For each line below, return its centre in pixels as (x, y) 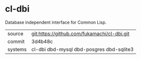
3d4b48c (42, 41)
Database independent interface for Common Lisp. (56, 22)
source (15, 33)
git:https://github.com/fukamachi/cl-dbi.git (80, 33)
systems (17, 49)
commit (16, 41)
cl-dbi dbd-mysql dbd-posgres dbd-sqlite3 (82, 49)
